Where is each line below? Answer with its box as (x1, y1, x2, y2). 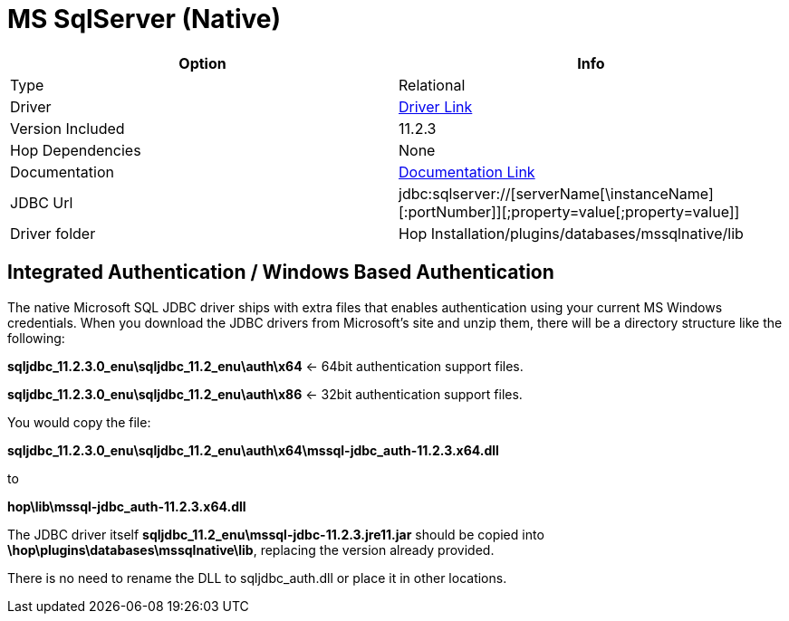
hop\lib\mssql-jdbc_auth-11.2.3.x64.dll (7, 498, 246, 514)
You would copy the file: (7, 414, 151, 430)
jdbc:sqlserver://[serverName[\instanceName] (399, 184, 714, 203)
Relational (399, 75, 466, 94)
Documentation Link (399, 162, 535, 181)
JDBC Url (10, 193, 73, 212)
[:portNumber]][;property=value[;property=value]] (399, 202, 740, 221)
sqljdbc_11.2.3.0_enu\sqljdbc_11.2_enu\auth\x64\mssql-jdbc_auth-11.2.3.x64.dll (7, 442, 499, 458)
